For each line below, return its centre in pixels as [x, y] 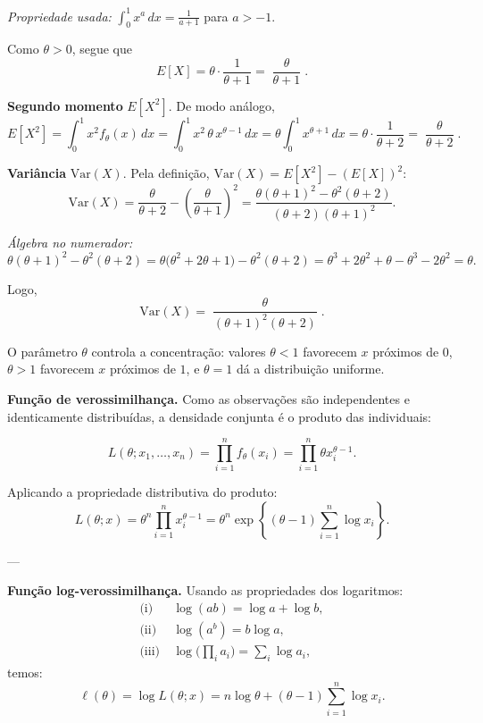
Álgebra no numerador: [70, 242]
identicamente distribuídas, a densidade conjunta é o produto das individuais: [219, 416]
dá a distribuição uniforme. [310, 369]
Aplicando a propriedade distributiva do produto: [142, 492]
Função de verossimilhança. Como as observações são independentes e [208, 398]
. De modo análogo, [221, 105]
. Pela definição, [166, 173]
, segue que [102, 49]
